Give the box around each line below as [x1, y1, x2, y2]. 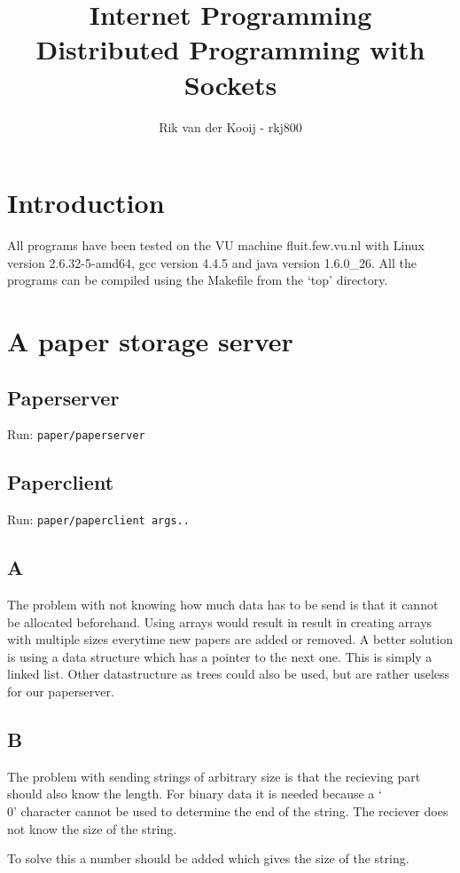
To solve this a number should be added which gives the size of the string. [7, 849, 409, 868]
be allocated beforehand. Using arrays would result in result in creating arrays [7, 612, 433, 631]
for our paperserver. [7, 682, 114, 701]
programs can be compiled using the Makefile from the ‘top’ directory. [7, 271, 388, 289]
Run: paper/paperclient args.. [7, 510, 190, 529]
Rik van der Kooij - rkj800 [159, 117, 302, 136]
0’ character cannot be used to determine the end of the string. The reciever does [7, 802, 448, 821]
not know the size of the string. [7, 819, 177, 838]
